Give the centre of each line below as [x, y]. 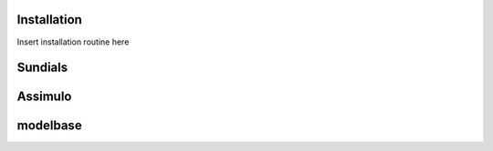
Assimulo [44, 97]
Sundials [42, 68]
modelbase [49, 126]
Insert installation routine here [73, 42]
